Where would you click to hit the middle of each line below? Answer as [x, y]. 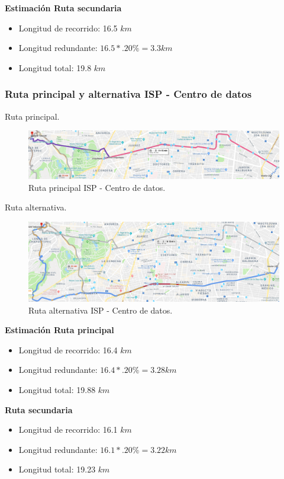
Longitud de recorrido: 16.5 [68, 28]
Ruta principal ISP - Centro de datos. [97, 187]
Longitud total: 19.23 [57, 469]
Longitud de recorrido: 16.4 [68, 349]
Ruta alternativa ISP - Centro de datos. [101, 310]
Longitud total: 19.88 [57, 390]
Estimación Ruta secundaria [63, 8]
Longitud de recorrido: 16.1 [68, 429]
